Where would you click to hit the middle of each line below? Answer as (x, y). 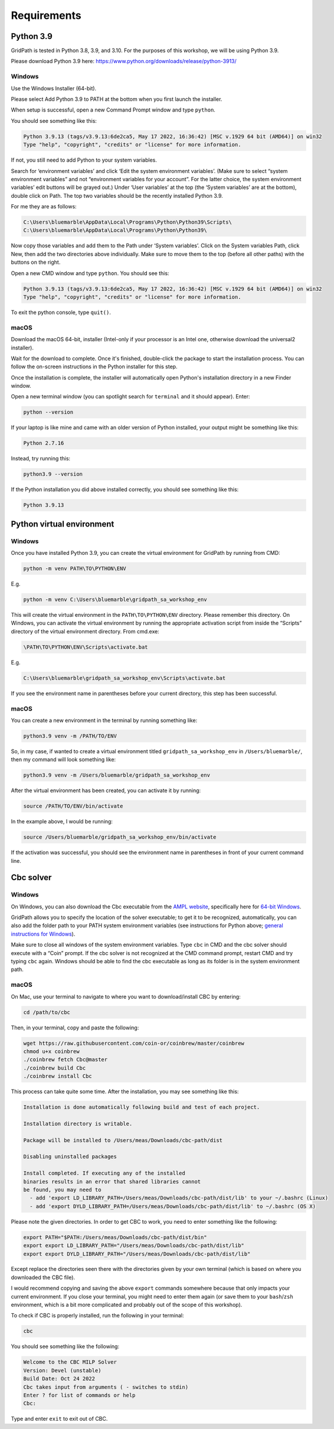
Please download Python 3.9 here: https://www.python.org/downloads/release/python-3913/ (124, 61)
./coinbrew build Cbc (55, 1068)
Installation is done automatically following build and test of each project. (142, 1107)
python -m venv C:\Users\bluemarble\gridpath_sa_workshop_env (115, 600)
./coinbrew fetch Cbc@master (66, 1060)
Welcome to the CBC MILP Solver (70, 1362)
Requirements (46, 15)
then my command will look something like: (63, 760)
